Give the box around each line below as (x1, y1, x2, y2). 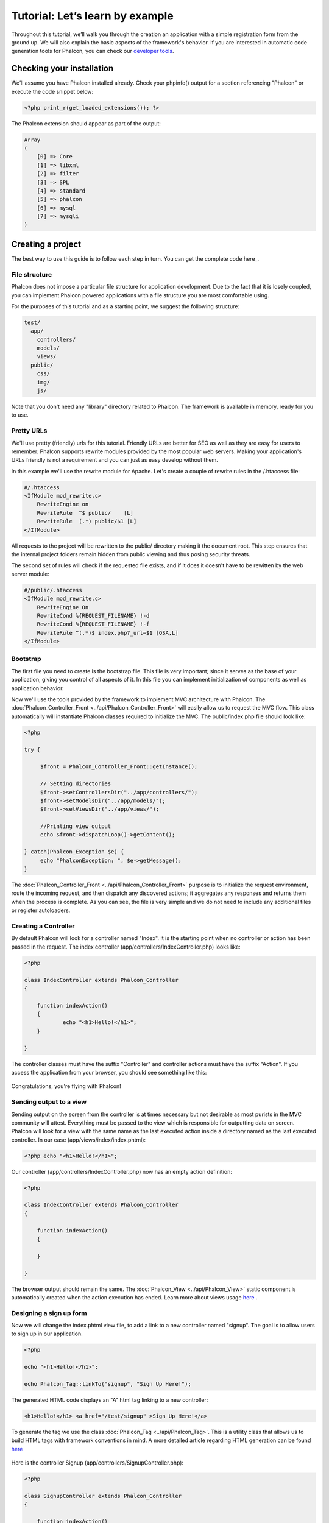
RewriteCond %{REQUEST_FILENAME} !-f (37, 621, 150, 627)
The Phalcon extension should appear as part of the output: (11, 119, 161, 127)
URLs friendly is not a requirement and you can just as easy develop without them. (11, 456, 219, 464)
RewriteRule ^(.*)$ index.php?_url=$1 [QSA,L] (37, 629, 179, 636)
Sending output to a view (11, 1098, 87, 1106)
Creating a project (11, 239, 82, 249)
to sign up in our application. (11, 1330, 83, 1337)
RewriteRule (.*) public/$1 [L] (37, 518, 137, 525)
